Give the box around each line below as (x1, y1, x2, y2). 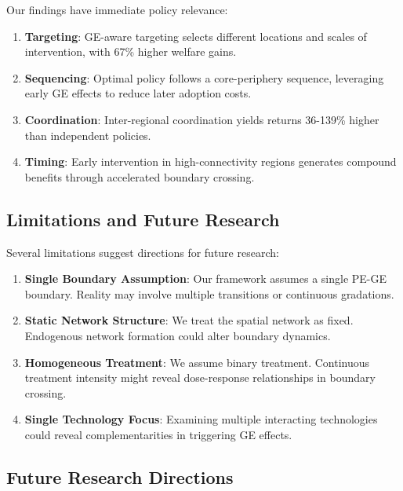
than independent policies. (24, 126, 151, 143)
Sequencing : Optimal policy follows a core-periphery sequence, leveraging (24, 69, 384, 86)
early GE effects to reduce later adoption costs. (24, 85, 252, 101)
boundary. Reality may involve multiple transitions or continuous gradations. (24, 285, 394, 302)
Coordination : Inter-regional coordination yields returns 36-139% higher (24, 111, 379, 127)
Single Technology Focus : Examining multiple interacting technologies (24, 411, 378, 427)
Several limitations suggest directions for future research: (6, 244, 279, 260)
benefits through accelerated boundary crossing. (24, 168, 255, 185)
